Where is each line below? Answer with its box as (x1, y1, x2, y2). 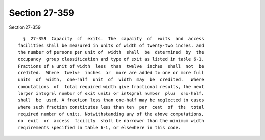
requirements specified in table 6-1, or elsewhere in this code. (18, 125, 181, 131)
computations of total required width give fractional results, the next (18, 84, 204, 89)
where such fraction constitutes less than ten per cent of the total (18, 104, 204, 110)
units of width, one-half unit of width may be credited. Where (18, 77, 204, 83)
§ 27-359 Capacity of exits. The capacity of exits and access (23, 36, 204, 41)
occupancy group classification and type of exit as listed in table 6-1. (18, 56, 204, 62)
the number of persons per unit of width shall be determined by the (18, 49, 204, 55)
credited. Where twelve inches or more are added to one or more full (18, 70, 204, 75)
